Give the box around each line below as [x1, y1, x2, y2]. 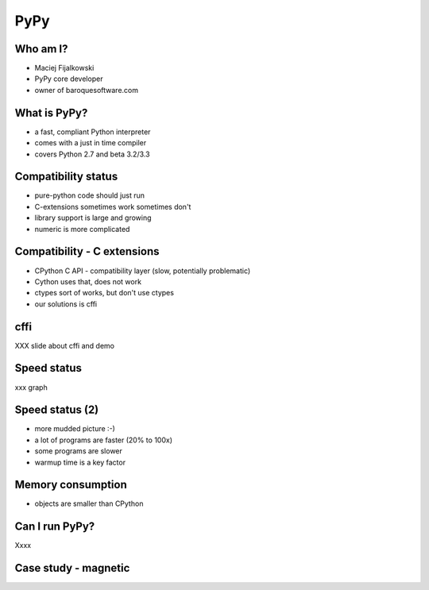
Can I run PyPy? [14, 520, 95, 534]
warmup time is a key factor [34, 457, 126, 467]
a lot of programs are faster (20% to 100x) [34, 435, 172, 445]
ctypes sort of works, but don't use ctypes [34, 288, 175, 298]
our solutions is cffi [34, 299, 98, 309]
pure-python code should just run [34, 191, 145, 200]
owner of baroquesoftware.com [34, 85, 139, 94]
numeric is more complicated [34, 224, 130, 233]
